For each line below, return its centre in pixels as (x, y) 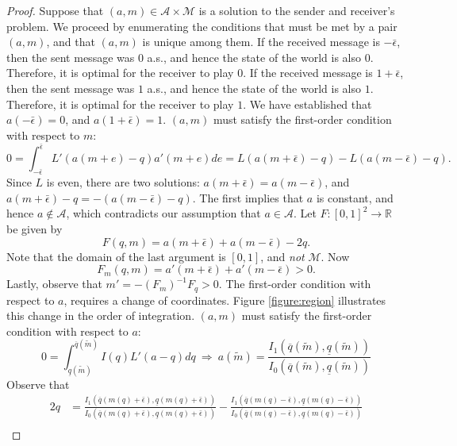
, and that (71, 42)
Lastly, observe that (54, 284)
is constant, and (355, 197)
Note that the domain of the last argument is (116, 256)
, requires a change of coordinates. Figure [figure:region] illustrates (225, 300)
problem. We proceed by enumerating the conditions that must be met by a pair (202, 26)
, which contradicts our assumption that (163, 213)
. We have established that (307, 104)
